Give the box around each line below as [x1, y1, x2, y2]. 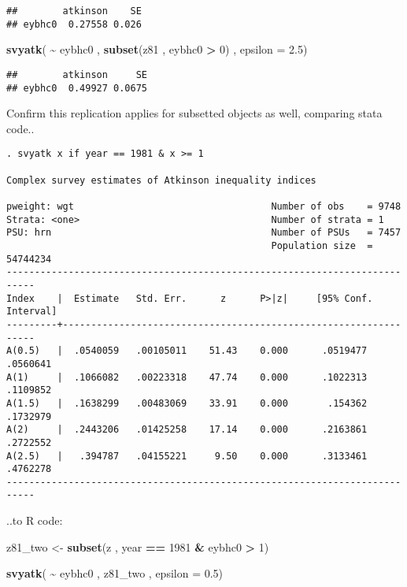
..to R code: [6, 512, 63, 529]
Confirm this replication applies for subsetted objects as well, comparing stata [6, 105, 383, 121]
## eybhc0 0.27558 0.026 [6, 18, 142, 30]
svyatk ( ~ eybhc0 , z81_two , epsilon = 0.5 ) [6, 565, 224, 581]
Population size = [271, 240, 373, 251]
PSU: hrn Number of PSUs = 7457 [6, 227, 401, 239]
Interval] [6, 306, 57, 318]
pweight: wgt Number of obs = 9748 [6, 201, 401, 213]
